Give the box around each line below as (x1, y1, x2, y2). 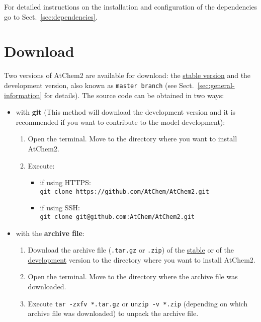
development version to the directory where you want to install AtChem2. (28, 254, 255, 265)
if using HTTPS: (40, 177, 91, 188)
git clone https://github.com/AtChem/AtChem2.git (40, 188, 209, 195)
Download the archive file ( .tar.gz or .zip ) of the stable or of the (28, 245, 234, 255)
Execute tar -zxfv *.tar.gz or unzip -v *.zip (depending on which (28, 298, 248, 308)
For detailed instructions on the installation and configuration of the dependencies (4, 2, 257, 12)
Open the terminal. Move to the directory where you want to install (28, 133, 237, 144)
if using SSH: (40, 202, 80, 213)
